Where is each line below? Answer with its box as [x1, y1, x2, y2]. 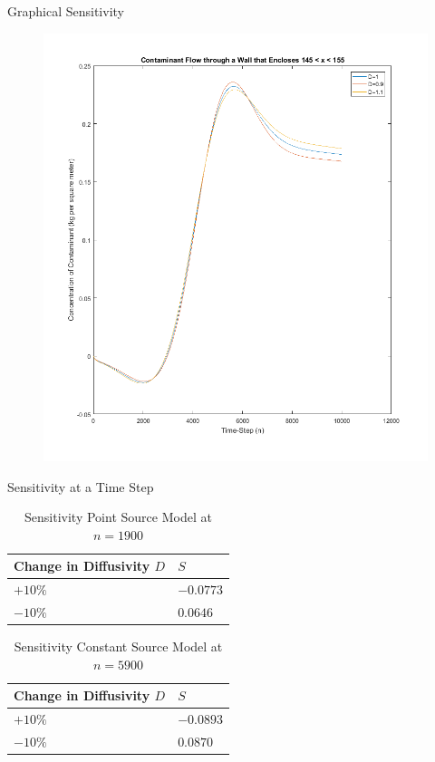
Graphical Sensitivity [7, 2, 124, 20]
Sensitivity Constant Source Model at [14, 637, 223, 656]
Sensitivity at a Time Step [7, 477, 154, 496]
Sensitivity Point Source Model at [24, 507, 212, 526]
